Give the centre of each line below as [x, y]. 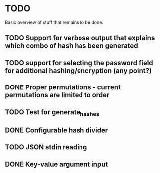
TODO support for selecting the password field [79, 63]
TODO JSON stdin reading [46, 147]
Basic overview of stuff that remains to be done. [54, 22]
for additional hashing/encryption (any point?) [78, 70]
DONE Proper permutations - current [63, 87]
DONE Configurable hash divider [57, 130]
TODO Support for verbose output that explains [80, 38]
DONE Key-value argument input [57, 164]
